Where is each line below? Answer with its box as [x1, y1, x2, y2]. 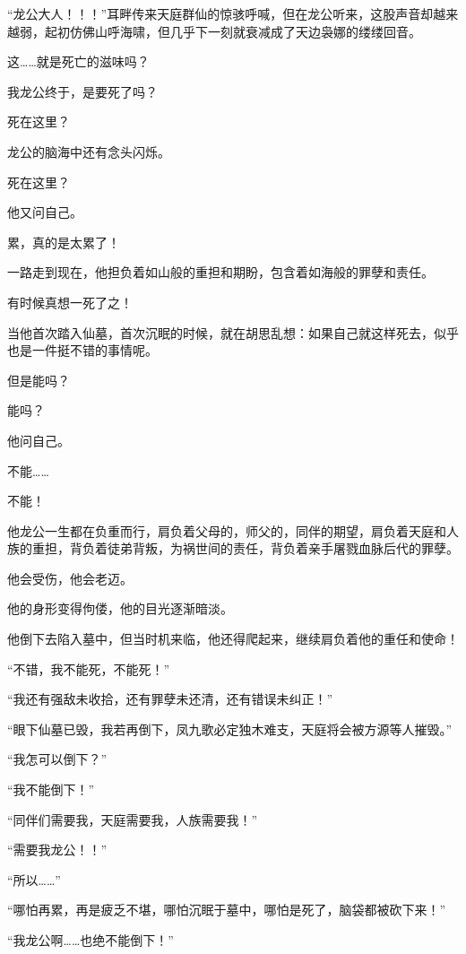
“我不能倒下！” [7, 780, 95, 799]
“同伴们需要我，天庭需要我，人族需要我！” [7, 810, 258, 828]
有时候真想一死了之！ [7, 292, 133, 311]
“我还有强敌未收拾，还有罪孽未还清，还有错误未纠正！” [7, 689, 333, 708]
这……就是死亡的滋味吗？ [7, 52, 150, 71]
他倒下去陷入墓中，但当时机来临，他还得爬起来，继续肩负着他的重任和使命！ [7, 629, 459, 648]
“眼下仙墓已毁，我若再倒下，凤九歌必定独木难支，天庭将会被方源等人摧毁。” [7, 719, 453, 738]
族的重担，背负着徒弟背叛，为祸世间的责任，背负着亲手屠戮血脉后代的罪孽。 [7, 539, 459, 558]
